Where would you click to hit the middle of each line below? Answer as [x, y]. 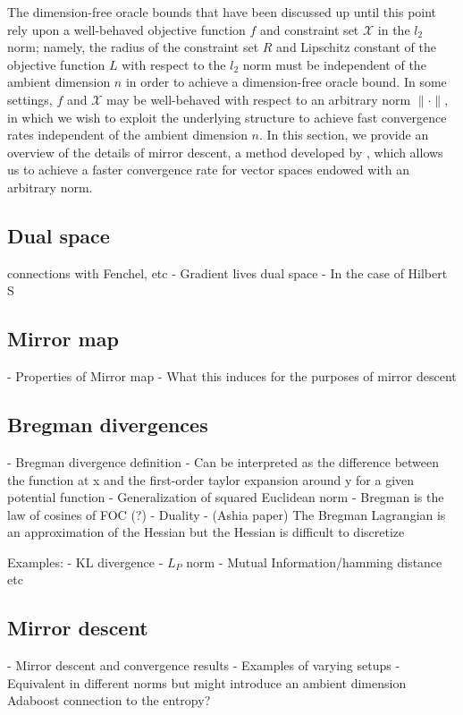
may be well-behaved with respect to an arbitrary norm [259, 99]
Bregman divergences [108, 425]
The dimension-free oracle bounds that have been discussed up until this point [222, 12]
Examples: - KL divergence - [85, 562]
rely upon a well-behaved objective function [126, 29]
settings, [30, 99]
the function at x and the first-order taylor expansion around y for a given [211, 479]
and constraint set [310, 29]
